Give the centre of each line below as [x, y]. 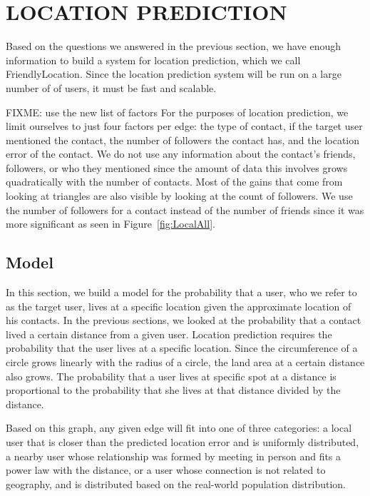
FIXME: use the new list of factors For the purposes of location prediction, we [177, 112]
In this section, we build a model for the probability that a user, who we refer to [181, 292]
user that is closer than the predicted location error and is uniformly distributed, [183, 441]
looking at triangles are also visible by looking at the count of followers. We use [179, 196]
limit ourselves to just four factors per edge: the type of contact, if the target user [184, 126]
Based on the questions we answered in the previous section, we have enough [174, 46]
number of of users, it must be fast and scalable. [111, 87]
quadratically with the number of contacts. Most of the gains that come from [174, 182]
